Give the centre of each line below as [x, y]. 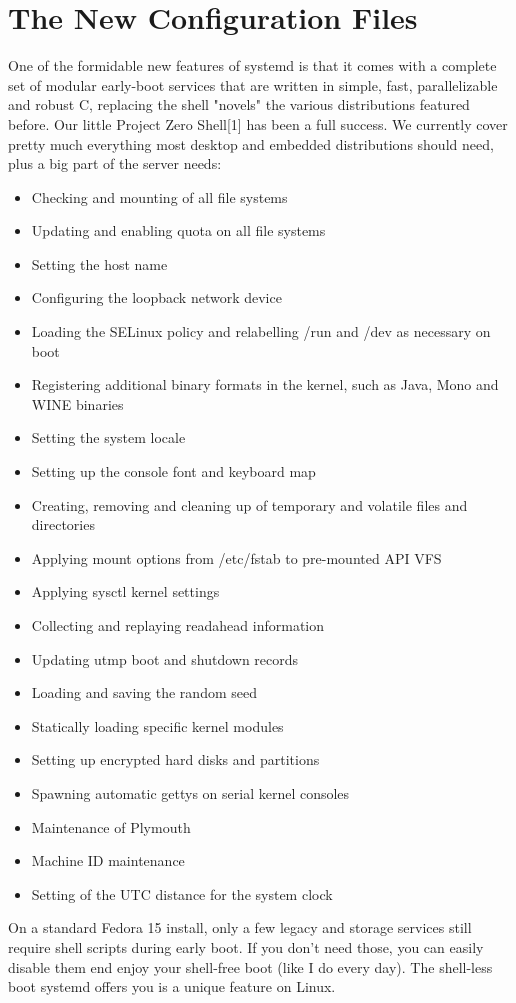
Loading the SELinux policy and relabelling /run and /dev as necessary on [261, 331]
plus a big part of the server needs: [115, 163]
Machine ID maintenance [108, 860]
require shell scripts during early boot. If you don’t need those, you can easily [246, 946]
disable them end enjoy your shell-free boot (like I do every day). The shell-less [250, 966]
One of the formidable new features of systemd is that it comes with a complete [252, 65]
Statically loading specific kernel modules [157, 725]
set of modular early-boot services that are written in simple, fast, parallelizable [253, 84]
